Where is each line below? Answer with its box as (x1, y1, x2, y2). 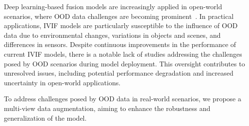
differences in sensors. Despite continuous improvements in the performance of (4, 39, 236, 49)
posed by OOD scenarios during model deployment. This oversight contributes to (4, 58, 245, 68)
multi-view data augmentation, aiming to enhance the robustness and (4, 103, 211, 113)
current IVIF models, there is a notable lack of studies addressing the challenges (4, 48, 242, 59)
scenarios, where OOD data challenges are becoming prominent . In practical (4, 11, 234, 21)
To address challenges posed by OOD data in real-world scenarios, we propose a (4, 94, 241, 104)
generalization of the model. (4, 112, 87, 123)
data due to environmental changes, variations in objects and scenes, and (4, 30, 221, 40)
